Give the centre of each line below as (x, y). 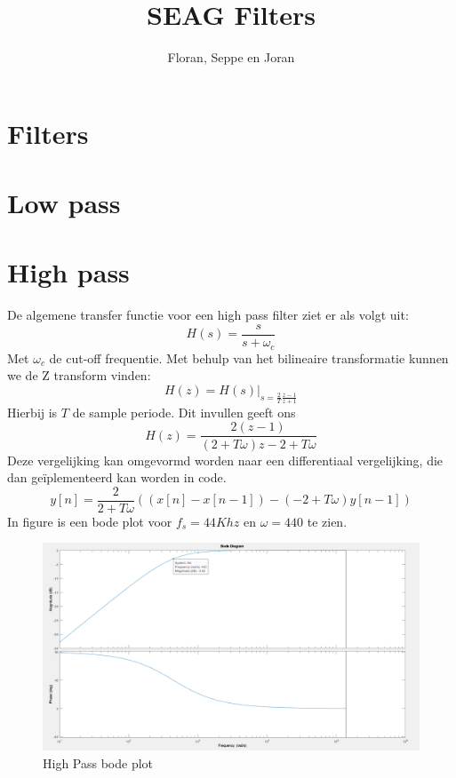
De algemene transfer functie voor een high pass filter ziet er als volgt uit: (208, 315)
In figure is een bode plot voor (90, 521)
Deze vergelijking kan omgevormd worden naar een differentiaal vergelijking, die (225, 460)
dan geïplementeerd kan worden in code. (117, 477)
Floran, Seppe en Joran (231, 57)
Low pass (64, 203)
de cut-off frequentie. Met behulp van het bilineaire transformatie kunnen (249, 357)
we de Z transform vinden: (79, 375)
